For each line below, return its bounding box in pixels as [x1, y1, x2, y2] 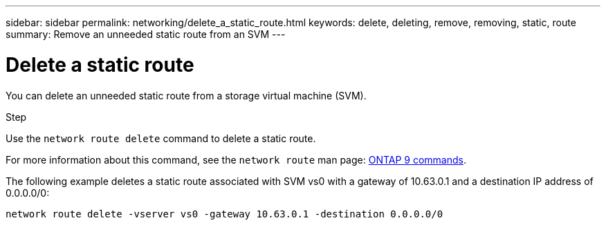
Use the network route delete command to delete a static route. [6, 132, 316, 144]
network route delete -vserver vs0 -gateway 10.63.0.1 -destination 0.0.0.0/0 [6, 208, 443, 219]
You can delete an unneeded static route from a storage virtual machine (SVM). [6, 89, 367, 101]
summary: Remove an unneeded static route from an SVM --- [6, 28, 286, 40]
